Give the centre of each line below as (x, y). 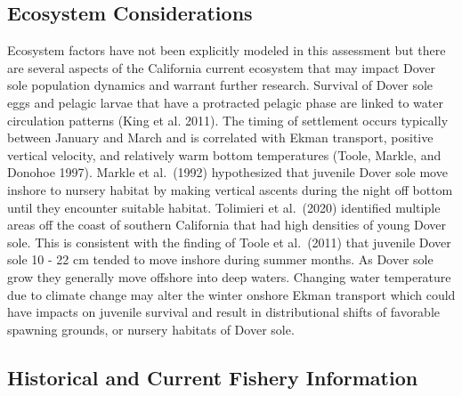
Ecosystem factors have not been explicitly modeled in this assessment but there (227, 50)
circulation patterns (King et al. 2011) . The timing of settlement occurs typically (228, 120)
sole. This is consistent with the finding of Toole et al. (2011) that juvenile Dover (229, 242)
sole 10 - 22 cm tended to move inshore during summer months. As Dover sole (220, 259)
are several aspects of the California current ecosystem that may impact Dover (222, 67)
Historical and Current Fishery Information (213, 377)
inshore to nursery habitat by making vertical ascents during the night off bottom (230, 189)
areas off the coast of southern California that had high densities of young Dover (227, 225)
